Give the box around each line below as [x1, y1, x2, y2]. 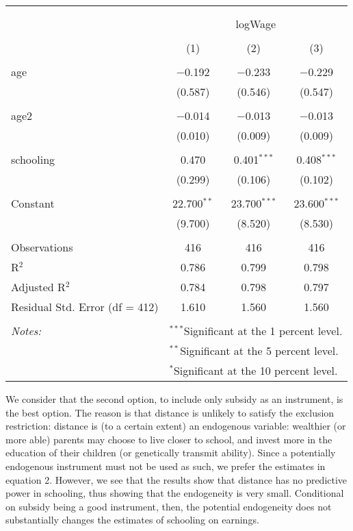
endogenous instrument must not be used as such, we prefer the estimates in [5, 458, 326, 473]
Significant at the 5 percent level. [180, 343, 339, 358]
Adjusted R [11, 279, 66, 295]
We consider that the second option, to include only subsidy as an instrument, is [5, 392, 343, 406]
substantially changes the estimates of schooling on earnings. [5, 513, 259, 527]
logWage [235, 16, 276, 32]
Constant [11, 195, 55, 211]
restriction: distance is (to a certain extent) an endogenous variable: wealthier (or [5, 419, 346, 433]
